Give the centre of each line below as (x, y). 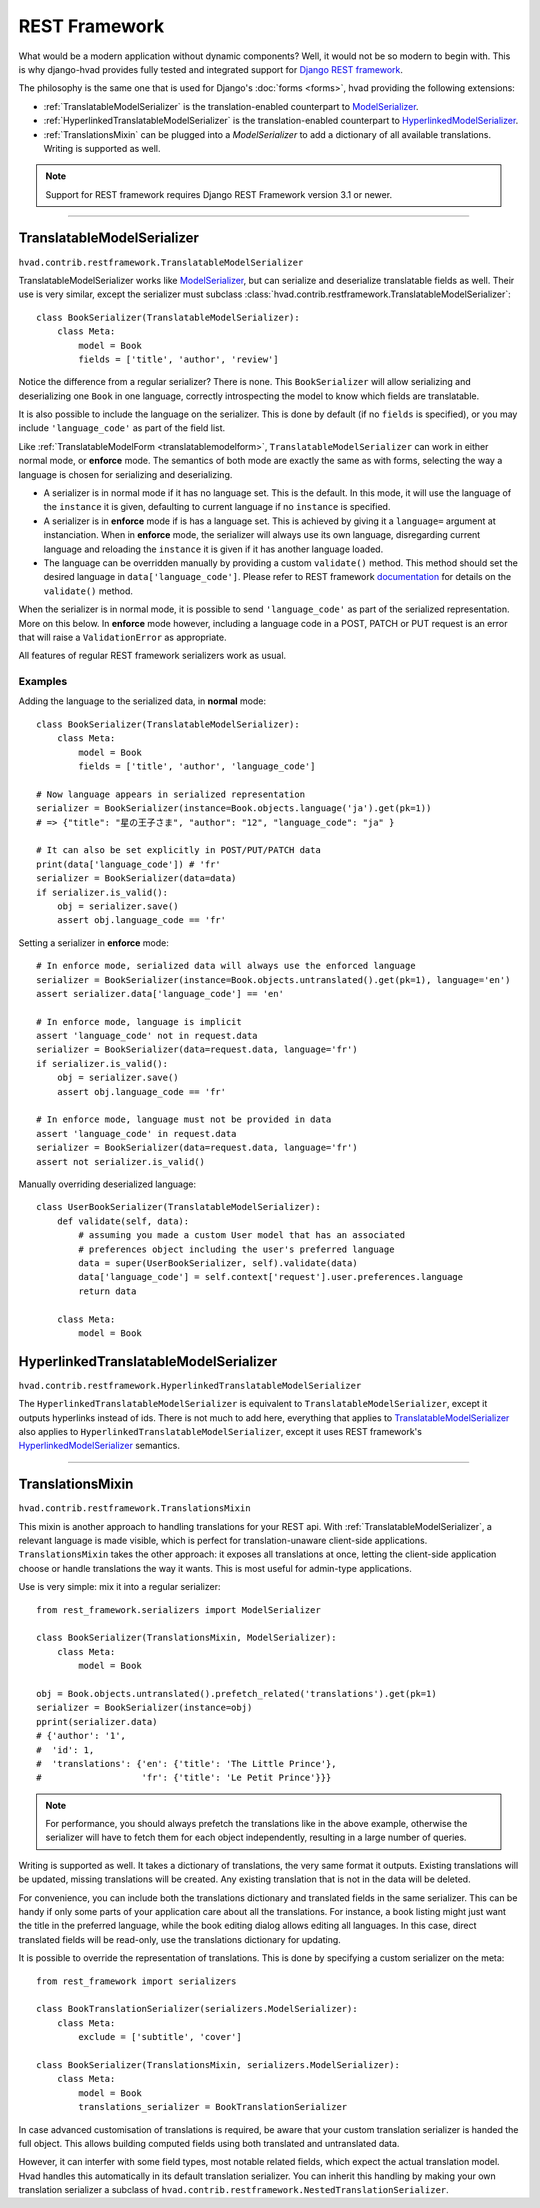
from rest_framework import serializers (136, 1981)
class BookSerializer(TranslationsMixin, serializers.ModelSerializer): (218, 2064)
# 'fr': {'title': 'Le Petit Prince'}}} (184, 1778)
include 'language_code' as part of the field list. (122, 428)
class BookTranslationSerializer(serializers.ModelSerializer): (197, 2009)
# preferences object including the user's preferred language (236, 1249)
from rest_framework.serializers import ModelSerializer (179, 1609)
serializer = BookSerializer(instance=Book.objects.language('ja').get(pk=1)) (234, 808)
